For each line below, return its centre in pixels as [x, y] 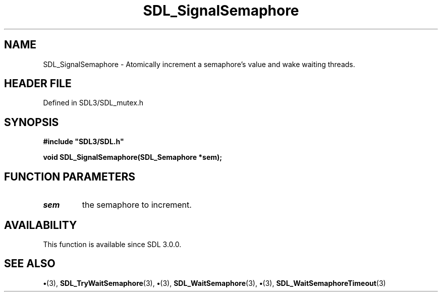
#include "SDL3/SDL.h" [84, 142]
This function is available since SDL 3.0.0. [112, 244]
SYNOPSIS [32, 122]
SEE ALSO [30, 264]
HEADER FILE [38, 84]
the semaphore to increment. [137, 205]
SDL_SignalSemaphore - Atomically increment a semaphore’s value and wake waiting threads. [199, 64]
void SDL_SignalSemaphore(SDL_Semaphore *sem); [133, 157]
